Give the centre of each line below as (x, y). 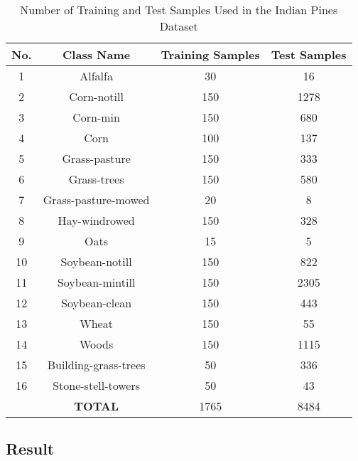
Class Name (97, 54)
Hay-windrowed (96, 220)
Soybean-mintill (96, 282)
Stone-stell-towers (97, 385)
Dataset (179, 26)
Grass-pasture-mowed (96, 200)
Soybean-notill (96, 261)
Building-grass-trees (96, 365)
